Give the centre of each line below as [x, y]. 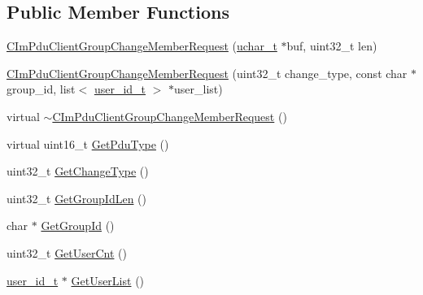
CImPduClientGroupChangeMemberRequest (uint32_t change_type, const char [207, 73]
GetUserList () [108, 280]
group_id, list [41, 89]
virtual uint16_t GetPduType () [88, 143]
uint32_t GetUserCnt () [67, 252]
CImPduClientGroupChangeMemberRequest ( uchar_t [142, 46]
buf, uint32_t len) [332, 46]
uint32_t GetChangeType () [78, 171]
